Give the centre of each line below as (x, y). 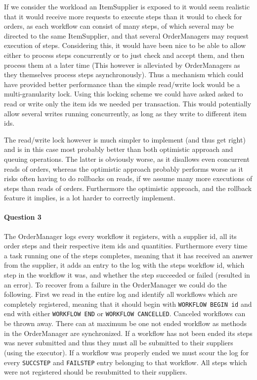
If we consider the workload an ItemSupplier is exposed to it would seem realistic (127, 6)
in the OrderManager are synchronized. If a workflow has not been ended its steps (128, 333)
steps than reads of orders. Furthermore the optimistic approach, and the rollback (128, 188)
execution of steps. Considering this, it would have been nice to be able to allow (125, 45)
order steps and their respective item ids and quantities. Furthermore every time (126, 246)
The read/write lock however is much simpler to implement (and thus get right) (125, 139)
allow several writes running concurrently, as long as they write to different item (125, 113)
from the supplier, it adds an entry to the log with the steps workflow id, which (124, 265)
